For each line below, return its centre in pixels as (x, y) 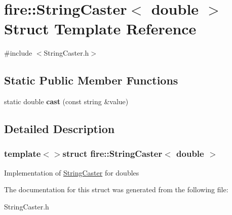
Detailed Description (60, 129)
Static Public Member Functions (91, 80)
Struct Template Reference (100, 29)
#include (18, 53)
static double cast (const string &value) (66, 101)
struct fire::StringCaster (112, 154)
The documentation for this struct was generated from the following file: (116, 189)
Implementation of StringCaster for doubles (72, 172)
